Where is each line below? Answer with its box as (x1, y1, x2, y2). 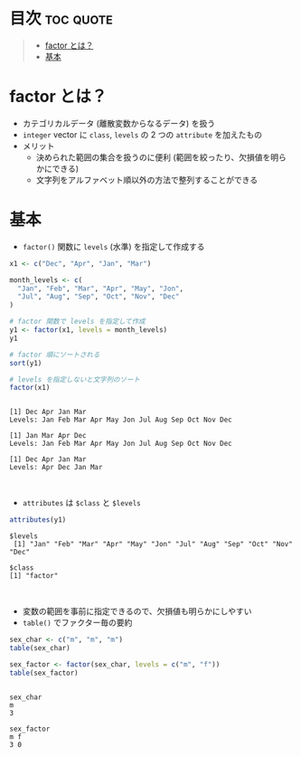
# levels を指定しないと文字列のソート (9, 374, 140, 384)
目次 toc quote (9, 8, 113, 29)
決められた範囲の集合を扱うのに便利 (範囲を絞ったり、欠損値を (35, 151, 271, 163)
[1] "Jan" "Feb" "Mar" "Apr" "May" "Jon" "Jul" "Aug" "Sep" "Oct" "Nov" (13, 540, 294, 549)
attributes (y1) (9, 516, 67, 525)
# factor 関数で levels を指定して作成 (9, 317, 146, 326)
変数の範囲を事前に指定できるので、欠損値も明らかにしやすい (22, 606, 252, 617)
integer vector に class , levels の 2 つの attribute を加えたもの (22, 128, 263, 140)
